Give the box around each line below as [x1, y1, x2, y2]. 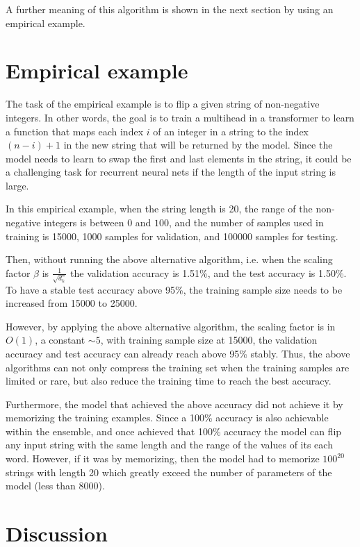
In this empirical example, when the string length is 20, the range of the [6, 201, 313, 216]
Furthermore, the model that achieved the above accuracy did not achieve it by [6, 396, 343, 411]
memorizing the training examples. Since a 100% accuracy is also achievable [6, 410, 329, 425]
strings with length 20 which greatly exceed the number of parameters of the [6, 464, 332, 479]
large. [6, 178, 29, 192]
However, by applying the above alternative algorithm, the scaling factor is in [6, 319, 336, 333]
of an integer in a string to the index [153, 124, 309, 138]
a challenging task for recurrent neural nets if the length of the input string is [6, 165, 336, 179]
